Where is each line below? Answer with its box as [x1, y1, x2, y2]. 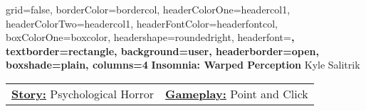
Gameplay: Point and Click [165, 85, 308, 102]
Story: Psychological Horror [11, 85, 155, 102]
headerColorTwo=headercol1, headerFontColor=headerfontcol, [6, 16, 278, 30]
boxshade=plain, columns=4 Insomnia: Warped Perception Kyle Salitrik [6, 57, 360, 72]
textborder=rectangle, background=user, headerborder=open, [6, 43, 319, 58]
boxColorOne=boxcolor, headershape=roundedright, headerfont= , [6, 30, 295, 45]
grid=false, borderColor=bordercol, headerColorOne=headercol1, [6, 2, 291, 16]
